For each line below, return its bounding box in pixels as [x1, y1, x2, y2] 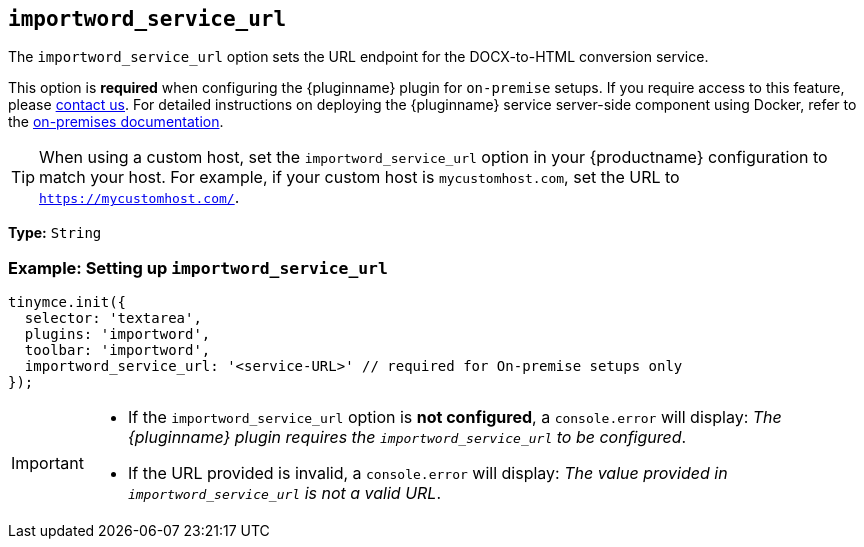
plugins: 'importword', [24, 326, 211, 343]
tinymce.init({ [8, 294, 127, 311]
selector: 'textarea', [24, 310, 202, 327]
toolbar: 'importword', [24, 342, 211, 359]
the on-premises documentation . [8, 113, 224, 131]
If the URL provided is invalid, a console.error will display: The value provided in [127, 463, 728, 484]
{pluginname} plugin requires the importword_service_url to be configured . [127, 427, 687, 448]
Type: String [8, 224, 102, 242]
